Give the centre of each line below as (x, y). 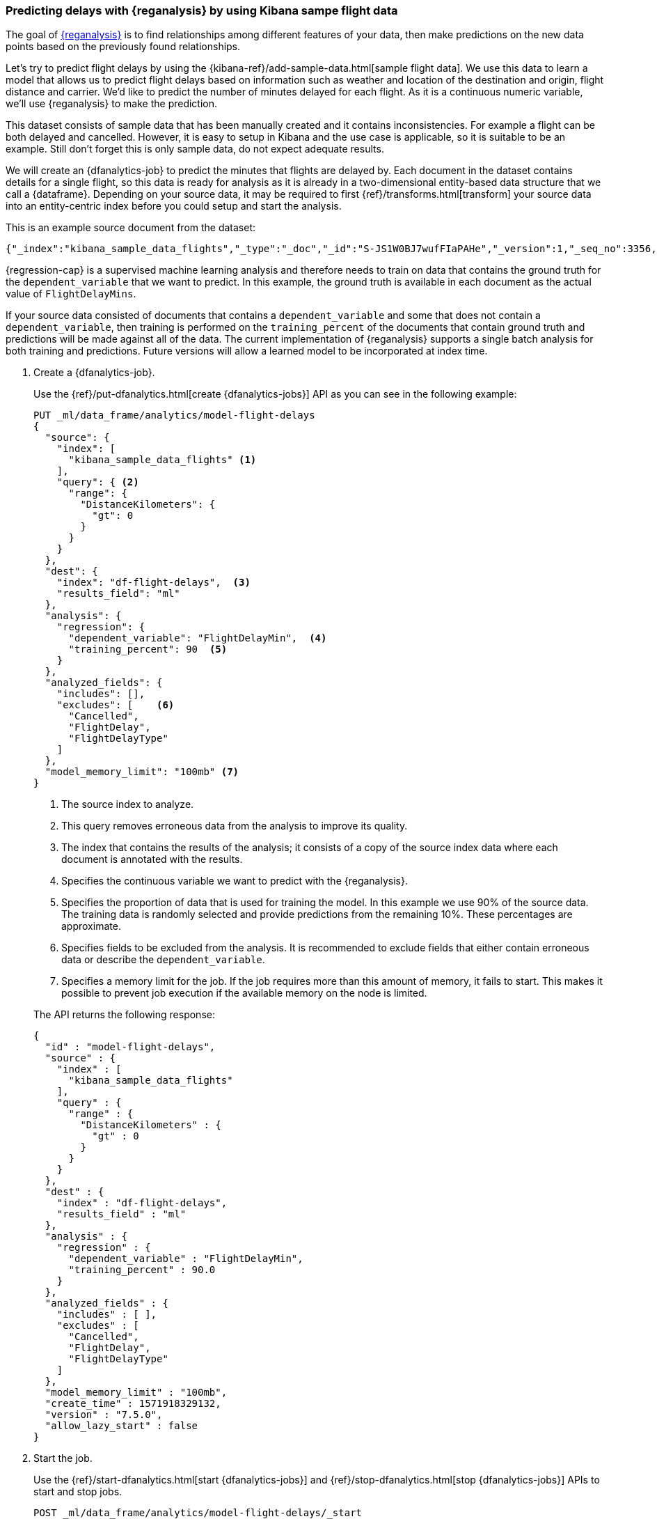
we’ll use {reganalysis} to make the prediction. (112, 104)
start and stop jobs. (78, 1492)
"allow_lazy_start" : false (121, 1426)
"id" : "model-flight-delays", (130, 1047)
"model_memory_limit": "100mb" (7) (142, 772)
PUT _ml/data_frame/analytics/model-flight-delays (174, 415)
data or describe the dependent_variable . (163, 960)
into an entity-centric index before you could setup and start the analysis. (174, 206)
